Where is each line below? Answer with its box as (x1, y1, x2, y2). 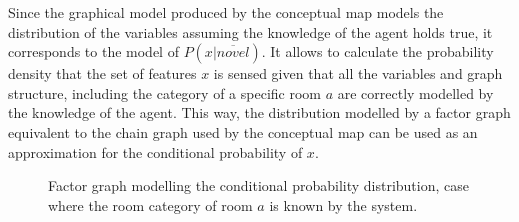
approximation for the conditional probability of (8, 141, 303, 162)
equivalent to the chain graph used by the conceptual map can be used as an (8, 121, 478, 142)
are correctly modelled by (337, 82, 494, 103)
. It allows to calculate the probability (261, 41, 494, 62)
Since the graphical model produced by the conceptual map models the (8, 2, 444, 22)
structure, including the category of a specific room (8, 82, 321, 103)
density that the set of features (8, 63, 197, 84)
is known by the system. (269, 194, 418, 215)
